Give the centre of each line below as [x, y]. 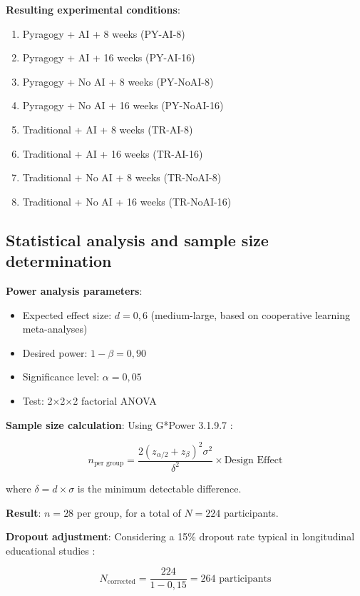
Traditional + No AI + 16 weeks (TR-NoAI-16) [127, 201]
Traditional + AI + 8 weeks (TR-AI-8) [108, 129]
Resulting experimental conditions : [93, 9]
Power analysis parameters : [74, 290]
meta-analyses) [55, 329]
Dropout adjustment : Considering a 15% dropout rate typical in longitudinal [180, 536]
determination [59, 261]
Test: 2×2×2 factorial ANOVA [89, 400]
